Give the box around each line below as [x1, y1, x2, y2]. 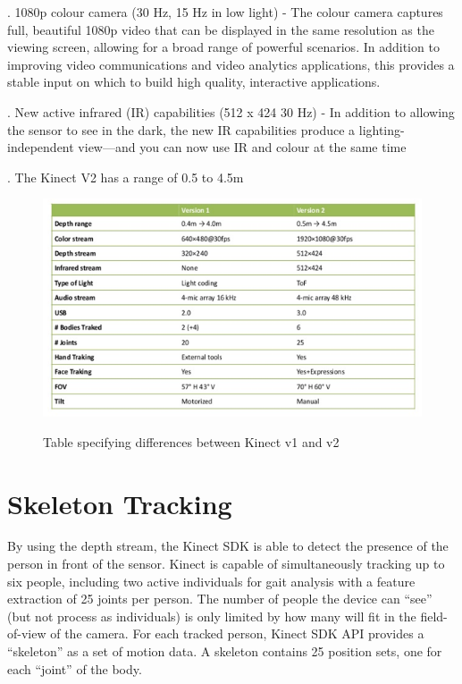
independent [7, 138, 74, 156]
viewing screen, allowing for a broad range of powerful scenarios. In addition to [7, 38, 440, 56]
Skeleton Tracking [7, 485, 232, 521]
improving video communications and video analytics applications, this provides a [7, 55, 455, 73]
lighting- [358, 120, 405, 139]
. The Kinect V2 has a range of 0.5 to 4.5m [7, 167, 244, 186]
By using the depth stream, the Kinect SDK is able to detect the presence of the [7, 536, 449, 555]
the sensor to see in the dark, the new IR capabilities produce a [7, 120, 356, 139]
